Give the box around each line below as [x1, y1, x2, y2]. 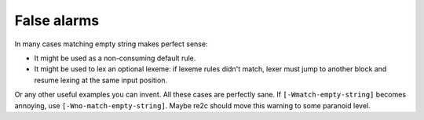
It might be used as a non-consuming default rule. [34, 53, 196, 63]
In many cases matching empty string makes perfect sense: [14, 39, 208, 49]
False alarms [14, 12, 100, 29]
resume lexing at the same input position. [34, 75, 168, 85]
